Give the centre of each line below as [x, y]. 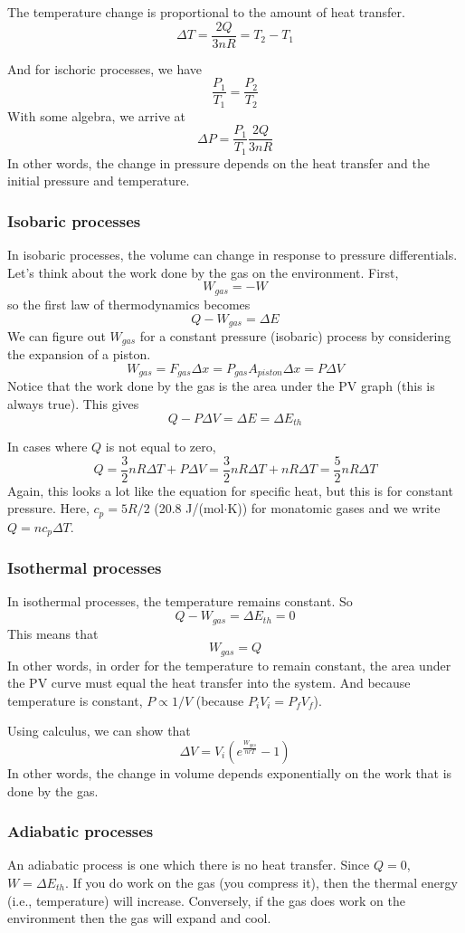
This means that [53, 633]
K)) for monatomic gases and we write [334, 508]
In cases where [47, 447]
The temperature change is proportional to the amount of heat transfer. [206, 12]
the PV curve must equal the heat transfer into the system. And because [209, 683]
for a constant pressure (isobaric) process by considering [295, 335]
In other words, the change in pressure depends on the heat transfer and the [218, 162]
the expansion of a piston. [79, 354]
